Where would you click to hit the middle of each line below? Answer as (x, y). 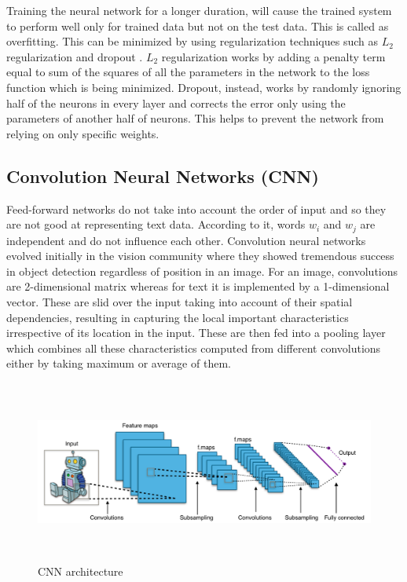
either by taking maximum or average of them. (119, 363)
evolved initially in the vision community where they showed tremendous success (200, 256)
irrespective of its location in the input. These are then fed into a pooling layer (196, 333)
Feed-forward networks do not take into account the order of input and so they (196, 209)
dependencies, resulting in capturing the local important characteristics (178, 317)
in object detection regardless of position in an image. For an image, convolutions (202, 271)
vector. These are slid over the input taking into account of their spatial (180, 301)
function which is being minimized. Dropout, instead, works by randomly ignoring (204, 87)
